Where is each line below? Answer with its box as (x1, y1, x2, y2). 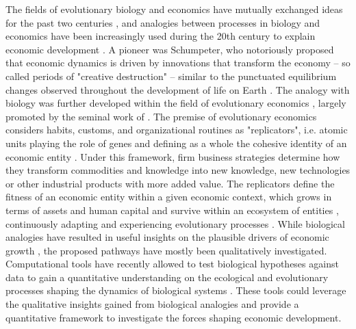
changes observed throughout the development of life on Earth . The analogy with (5, 82, 350, 96)
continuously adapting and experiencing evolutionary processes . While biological (5, 216, 345, 231)
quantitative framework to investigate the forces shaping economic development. (5, 310, 342, 324)
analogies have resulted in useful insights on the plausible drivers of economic (5, 230, 329, 244)
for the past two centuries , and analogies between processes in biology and (5, 15, 320, 29)
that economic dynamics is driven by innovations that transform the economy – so (5, 55, 351, 70)
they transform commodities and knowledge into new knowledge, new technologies (5, 163, 351, 177)
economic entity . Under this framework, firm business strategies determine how (5, 149, 340, 163)
